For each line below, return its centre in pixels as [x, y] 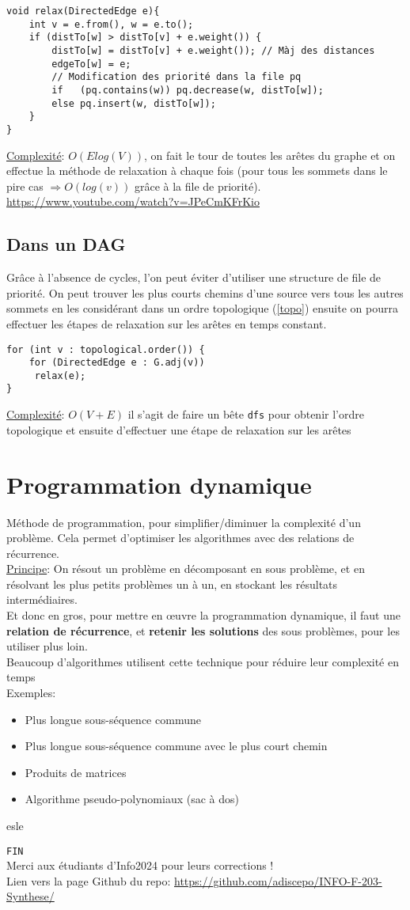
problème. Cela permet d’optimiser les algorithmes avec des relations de [180, 538]
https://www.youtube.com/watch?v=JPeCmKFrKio [133, 201]
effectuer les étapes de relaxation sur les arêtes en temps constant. [167, 323]
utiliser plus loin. [47, 646]
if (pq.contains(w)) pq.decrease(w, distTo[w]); [188, 90]
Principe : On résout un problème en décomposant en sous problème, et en [186, 569]
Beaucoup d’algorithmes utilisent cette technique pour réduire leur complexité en [203, 661]
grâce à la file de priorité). [197, 186]
